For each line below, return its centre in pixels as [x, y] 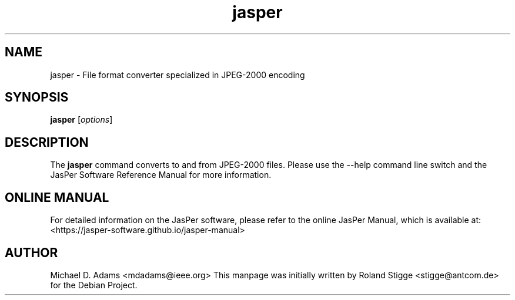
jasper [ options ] [81, 120]
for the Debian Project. [94, 285]
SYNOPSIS [37, 97]
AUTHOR [31, 252]
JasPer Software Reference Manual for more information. [161, 175]
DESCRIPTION [47, 142]
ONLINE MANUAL [57, 197]
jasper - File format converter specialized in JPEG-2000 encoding [178, 75]
